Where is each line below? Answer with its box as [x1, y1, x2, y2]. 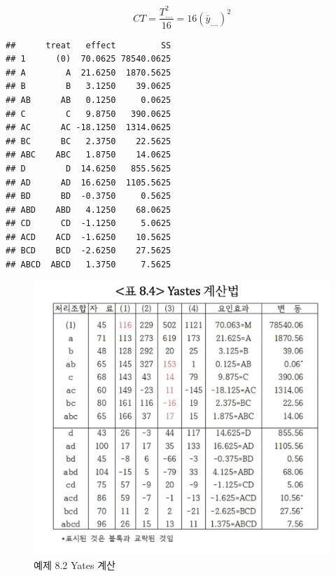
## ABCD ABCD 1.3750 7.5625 [6, 260, 171, 270]
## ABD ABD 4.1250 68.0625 [6, 204, 171, 215]
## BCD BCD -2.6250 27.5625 [6, 246, 171, 256]
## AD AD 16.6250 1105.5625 [6, 177, 171, 188]
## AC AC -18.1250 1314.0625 [6, 122, 171, 133]
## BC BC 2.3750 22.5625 [6, 136, 171, 146]
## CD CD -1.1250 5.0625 [6, 218, 171, 229]
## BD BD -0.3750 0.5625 [6, 191, 171, 202]
